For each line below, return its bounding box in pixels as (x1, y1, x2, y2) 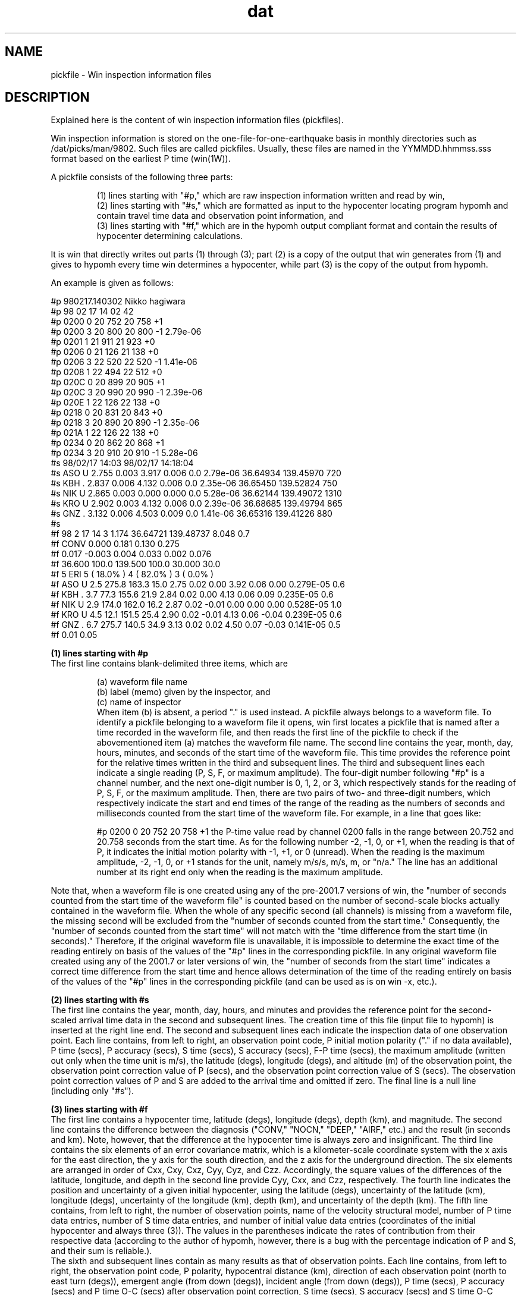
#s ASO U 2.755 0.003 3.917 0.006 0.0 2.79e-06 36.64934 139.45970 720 (51, 468, 341, 479)
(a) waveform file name (96, 677, 188, 687)
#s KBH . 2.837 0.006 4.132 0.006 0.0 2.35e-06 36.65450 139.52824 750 (51, 478, 337, 489)
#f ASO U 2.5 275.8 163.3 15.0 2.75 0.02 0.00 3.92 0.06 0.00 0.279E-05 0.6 (51, 579, 345, 590)
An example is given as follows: (51, 278, 174, 288)
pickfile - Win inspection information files (51, 69, 212, 80)
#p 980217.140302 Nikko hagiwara (51, 296, 186, 307)
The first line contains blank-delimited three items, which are (51, 658, 288, 669)
